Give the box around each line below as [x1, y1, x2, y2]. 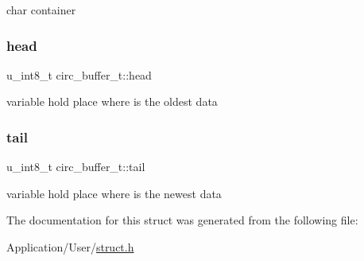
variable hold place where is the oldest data [6, 93, 218, 110]
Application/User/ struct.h [6, 239, 134, 255]
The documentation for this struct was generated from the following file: [6, 212, 358, 228]
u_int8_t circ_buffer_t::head [6, 66, 152, 83]
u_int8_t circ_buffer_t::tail [6, 158, 145, 175]
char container [6, 2, 76, 18]
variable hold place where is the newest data [6, 185, 222, 201]
